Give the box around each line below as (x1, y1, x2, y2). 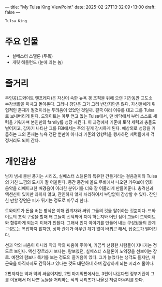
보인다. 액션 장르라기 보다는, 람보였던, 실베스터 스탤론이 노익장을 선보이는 (14, 248, 152, 254)
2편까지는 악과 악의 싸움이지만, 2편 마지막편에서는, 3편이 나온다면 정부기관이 (5, 271, 150, 276)
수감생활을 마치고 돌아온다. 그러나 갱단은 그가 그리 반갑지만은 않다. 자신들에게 (5, 101, 151, 107)
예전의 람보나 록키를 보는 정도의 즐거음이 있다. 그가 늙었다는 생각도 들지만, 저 (11, 254, 156, 260)
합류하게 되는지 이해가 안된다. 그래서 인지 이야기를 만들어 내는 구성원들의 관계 (10, 220, 156, 225)
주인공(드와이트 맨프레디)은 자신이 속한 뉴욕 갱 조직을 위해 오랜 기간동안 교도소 (5, 95, 153, 101)
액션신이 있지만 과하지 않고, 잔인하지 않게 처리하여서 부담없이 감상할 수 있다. (5, 191, 148, 197)
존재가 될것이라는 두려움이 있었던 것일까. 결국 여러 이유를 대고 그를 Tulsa (17, 107, 155, 113)
